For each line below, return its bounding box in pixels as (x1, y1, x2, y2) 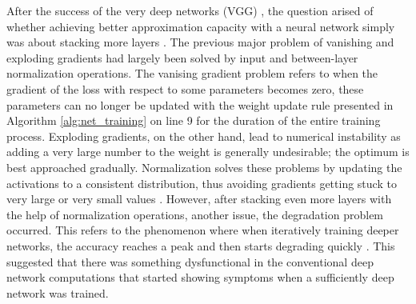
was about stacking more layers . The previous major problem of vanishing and (6, 34, 394, 50)
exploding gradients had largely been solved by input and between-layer (6, 49, 358, 66)
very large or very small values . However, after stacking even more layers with (6, 190, 392, 207)
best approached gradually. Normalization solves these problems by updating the (6, 158, 402, 175)
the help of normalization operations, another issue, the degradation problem (6, 206, 384, 222)
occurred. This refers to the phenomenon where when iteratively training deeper (6, 222, 399, 238)
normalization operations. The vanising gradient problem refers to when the (6, 65, 378, 82)
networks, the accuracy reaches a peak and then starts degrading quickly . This (6, 237, 395, 254)
